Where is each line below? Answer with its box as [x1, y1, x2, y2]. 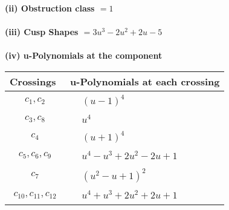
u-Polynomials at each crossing [70, 74, 220, 88]
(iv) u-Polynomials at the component [5, 49, 163, 62]
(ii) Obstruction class [5, 2, 95, 14]
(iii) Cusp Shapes [5, 25, 79, 38]
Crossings [10, 74, 56, 88]
